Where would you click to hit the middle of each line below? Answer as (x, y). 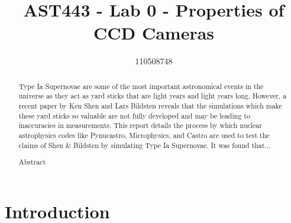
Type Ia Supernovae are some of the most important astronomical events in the (141, 86)
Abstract (32, 162)
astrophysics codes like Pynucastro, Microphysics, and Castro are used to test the (144, 135)
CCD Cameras (154, 33)
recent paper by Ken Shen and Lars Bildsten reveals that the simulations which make (150, 106)
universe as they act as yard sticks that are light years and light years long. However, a (153, 96)
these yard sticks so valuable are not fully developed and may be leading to (134, 115)
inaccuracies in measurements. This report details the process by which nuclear (140, 125)
